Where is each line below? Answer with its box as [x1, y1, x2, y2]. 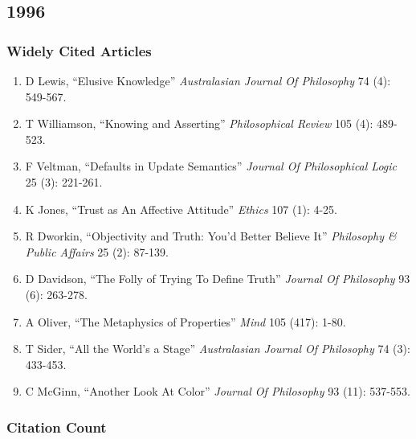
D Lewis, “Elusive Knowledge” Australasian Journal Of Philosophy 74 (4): [25, 72, 391, 88]
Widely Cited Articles [6, 40, 152, 60]
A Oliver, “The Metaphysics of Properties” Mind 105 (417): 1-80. [25, 313, 346, 330]
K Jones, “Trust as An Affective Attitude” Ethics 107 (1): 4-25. [25, 200, 337, 217]
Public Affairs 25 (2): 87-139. [25, 243, 169, 260]
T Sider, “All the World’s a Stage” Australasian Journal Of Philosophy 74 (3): [25, 340, 410, 357]
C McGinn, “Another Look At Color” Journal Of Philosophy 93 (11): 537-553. [25, 383, 410, 400]
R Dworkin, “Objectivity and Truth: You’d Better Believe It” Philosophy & [25, 228, 397, 244]
